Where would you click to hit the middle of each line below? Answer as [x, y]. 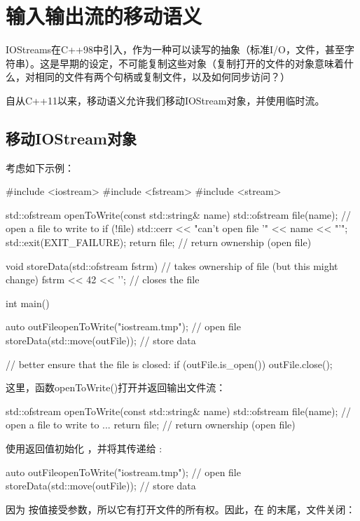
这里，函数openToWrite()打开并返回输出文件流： [116, 387]
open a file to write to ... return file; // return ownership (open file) [151, 425]
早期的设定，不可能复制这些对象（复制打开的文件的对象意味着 [201, 63]
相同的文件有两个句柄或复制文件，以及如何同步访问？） [162, 77]
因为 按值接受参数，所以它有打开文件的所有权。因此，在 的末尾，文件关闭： [181, 509]
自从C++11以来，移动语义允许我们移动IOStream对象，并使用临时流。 [165, 100]
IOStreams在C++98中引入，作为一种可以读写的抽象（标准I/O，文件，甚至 [175, 49]
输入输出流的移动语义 [104, 16]
